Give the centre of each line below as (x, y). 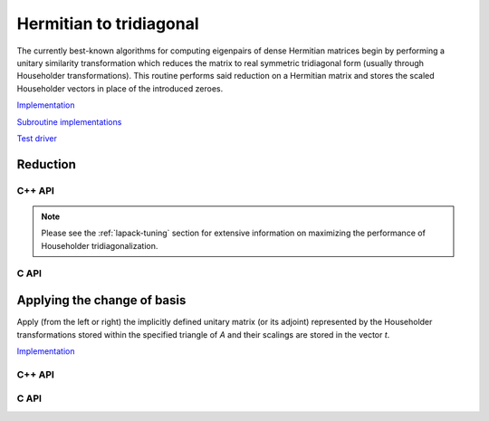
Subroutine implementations (69, 121)
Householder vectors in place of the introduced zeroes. (120, 88)
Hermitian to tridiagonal (108, 24)
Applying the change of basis (101, 300)
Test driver (37, 138)
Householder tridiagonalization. (100, 245)
